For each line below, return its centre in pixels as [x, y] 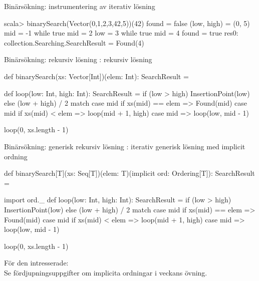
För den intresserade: [36, 263]
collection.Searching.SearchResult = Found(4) [74, 42]
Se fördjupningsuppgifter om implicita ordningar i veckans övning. [106, 272]
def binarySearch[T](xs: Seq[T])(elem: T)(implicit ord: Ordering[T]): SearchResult [129, 173]
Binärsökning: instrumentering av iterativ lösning [80, 6]
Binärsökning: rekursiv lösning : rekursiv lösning [78, 59]
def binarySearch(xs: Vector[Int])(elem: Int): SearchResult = [96, 76]
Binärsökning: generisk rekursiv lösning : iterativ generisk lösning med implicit [125, 146]
